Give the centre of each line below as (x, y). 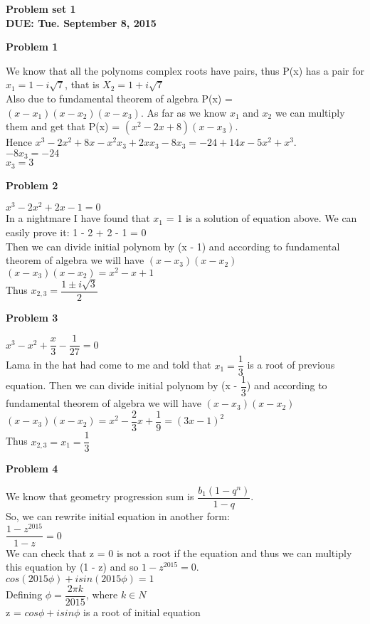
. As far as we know (184, 112)
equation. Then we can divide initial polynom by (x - (122, 385)
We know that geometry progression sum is (100, 496)
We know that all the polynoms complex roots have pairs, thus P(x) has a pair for (185, 70)
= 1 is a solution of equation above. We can (261, 218)
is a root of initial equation (142, 612)
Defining (24, 594)
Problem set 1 (41, 9)
